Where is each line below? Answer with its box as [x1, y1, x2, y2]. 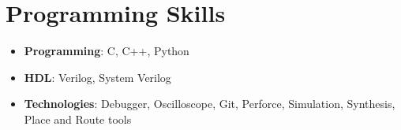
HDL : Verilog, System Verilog [24, 69, 171, 85]
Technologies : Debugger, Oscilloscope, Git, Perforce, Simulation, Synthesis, [24, 95, 395, 112]
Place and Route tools [24, 110, 132, 127]
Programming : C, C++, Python [24, 43, 189, 59]
